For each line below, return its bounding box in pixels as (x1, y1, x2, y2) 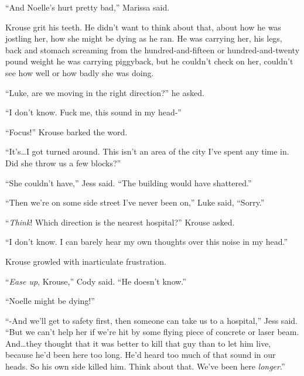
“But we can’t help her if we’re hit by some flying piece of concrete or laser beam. (5, 326, 299, 338)
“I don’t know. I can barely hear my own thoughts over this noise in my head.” (5, 235, 288, 248)
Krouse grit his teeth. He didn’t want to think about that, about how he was (5, 20, 281, 33)
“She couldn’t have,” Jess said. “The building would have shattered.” (5, 176, 252, 189)
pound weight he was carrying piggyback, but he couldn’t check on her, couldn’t (5, 55, 293, 67)
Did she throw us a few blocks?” (5, 156, 121, 169)
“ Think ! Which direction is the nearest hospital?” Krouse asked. (5, 216, 235, 228)
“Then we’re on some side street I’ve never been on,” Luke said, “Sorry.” (5, 196, 265, 208)
